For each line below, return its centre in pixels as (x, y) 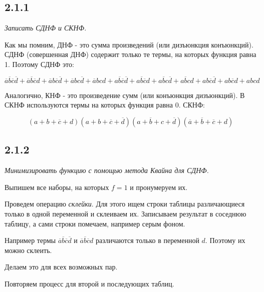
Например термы (30, 240)
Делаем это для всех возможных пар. (61, 267)
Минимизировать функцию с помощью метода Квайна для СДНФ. (107, 170)
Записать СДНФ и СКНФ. (46, 28)
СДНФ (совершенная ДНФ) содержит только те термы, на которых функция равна (130, 54)
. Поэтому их (225, 240)
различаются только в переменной (147, 240)
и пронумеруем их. (159, 187)
